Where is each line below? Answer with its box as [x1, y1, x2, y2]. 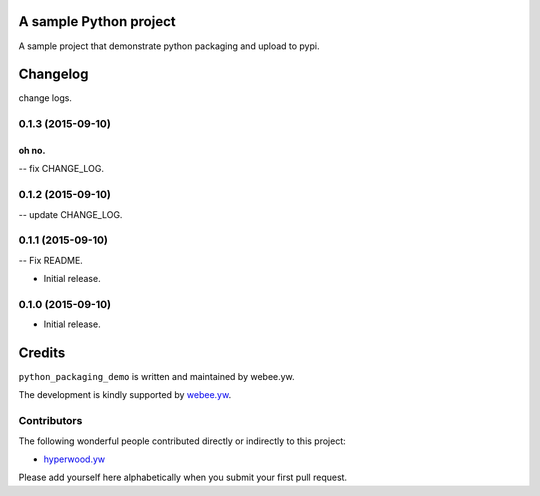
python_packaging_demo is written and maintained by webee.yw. [18, 371, 295, 383]
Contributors [18, 414, 83, 428]
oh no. [18, 144, 46, 156]
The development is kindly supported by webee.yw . [18, 389, 232, 401]
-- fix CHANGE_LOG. [18, 163, 105, 175]
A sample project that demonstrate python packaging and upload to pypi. [18, 40, 320, 52]
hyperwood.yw [43, 453, 105, 465]
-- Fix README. [18, 254, 84, 266]
